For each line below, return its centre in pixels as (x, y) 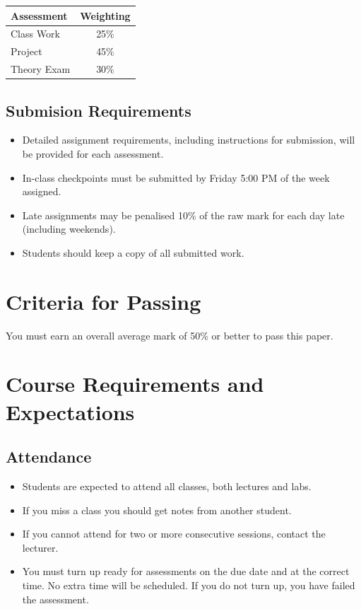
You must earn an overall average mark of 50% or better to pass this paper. (170, 335)
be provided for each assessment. (93, 153)
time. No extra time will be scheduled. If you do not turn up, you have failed (189, 585)
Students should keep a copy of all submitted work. (133, 252)
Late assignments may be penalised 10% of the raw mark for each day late (183, 215)
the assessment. (55, 599)
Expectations (70, 411)
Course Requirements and (135, 384)
